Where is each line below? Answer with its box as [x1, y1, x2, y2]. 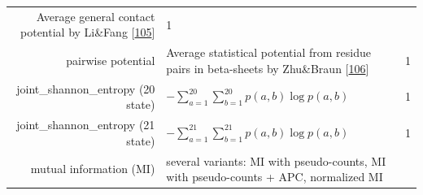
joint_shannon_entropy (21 [16, 116, 155, 133]
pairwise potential [66, 51, 155, 68]
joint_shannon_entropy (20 [16, 80, 155, 97]
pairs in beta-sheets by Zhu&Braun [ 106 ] [166, 59, 369, 76]
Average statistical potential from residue [166, 44, 371, 61]
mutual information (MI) [30, 160, 155, 177]
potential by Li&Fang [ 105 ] [20, 24, 155, 41]
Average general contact [36, 7, 155, 24]
